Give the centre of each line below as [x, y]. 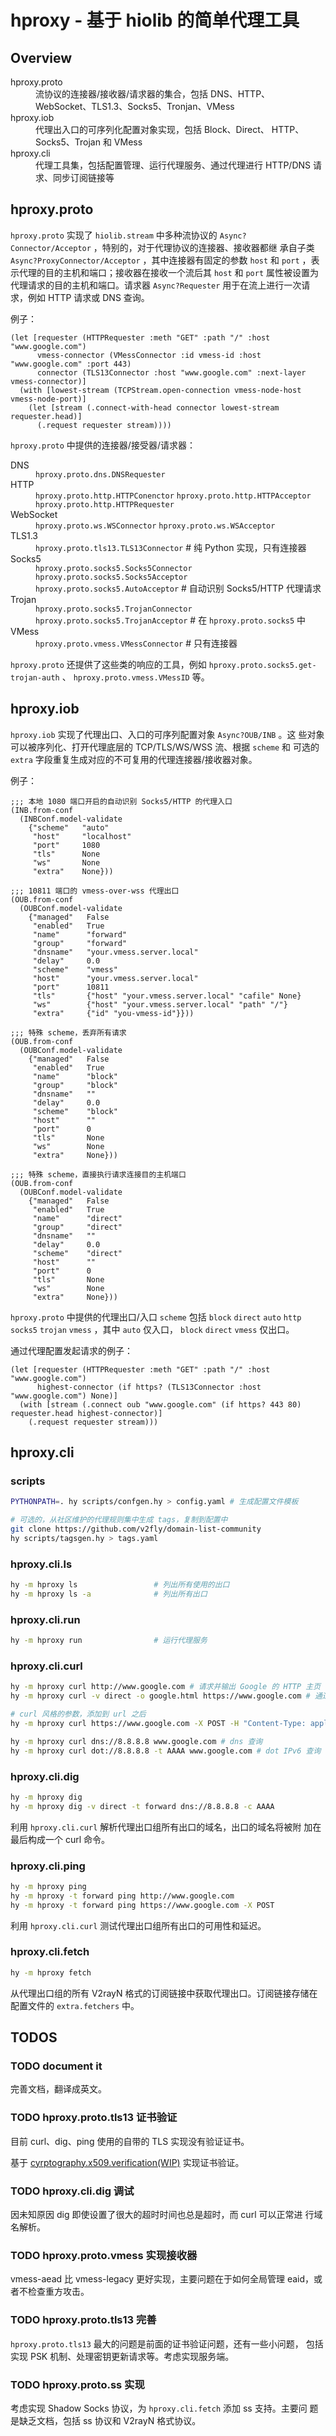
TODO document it [56, 2066]
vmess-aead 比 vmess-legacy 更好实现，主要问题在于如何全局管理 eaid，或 [166, 2279]
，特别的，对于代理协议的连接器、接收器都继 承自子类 [204, 247]
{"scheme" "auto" [69, 827]
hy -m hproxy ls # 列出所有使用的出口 [120, 1585]
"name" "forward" [80, 934]
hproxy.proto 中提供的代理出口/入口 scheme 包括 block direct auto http [156, 1317]
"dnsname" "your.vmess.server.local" [115, 952]
